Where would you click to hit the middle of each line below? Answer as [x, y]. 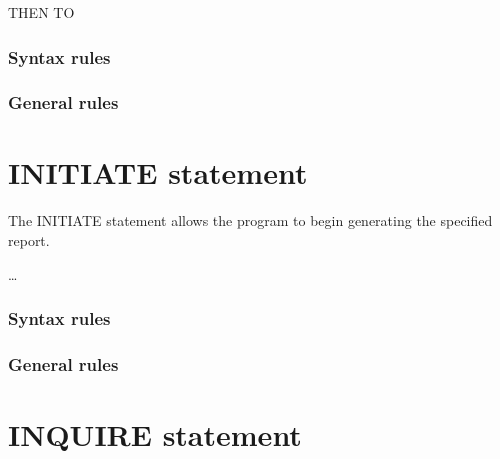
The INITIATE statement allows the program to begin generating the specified [250, 220]
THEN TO [41, 12]
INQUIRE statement [155, 434]
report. [29, 240]
